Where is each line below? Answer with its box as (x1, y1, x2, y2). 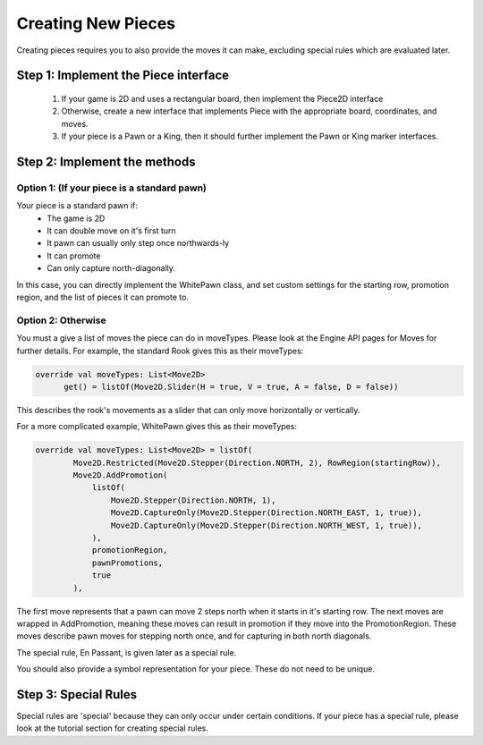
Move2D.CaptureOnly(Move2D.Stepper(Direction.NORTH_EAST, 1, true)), (110, 508, 422, 518)
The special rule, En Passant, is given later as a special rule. (16, 647, 237, 657)
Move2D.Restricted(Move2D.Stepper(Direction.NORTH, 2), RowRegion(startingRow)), (72, 457, 442, 468)
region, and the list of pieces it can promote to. (16, 292, 190, 303)
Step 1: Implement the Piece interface (16, 68, 230, 83)
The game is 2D (47, 213, 106, 224)
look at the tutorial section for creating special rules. (16, 723, 209, 733)
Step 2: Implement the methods (16, 154, 196, 169)
